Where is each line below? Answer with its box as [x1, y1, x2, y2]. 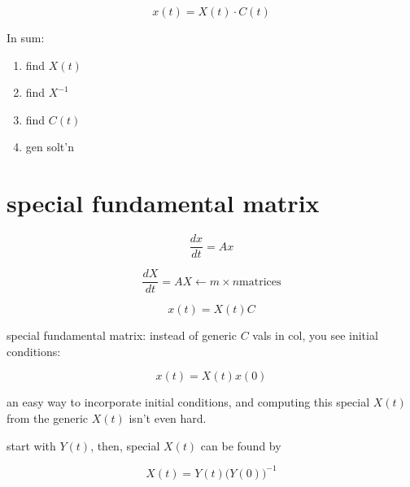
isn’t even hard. [129, 410, 207, 426]
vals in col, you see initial [252, 327, 378, 344]
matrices [239, 276, 281, 288]
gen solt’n [25, 138, 74, 155]
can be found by [200, 437, 281, 454]
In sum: [7, 29, 45, 46]
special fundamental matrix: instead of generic [7, 327, 237, 344]
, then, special [90, 437, 160, 454]
